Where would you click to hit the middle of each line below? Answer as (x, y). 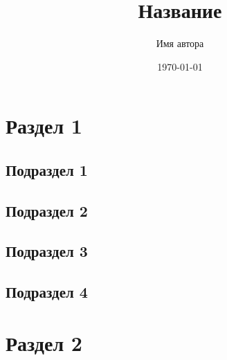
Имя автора (180, 43)
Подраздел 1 (47, 169)
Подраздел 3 (47, 251)
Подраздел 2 (47, 210)
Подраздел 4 (47, 292)
